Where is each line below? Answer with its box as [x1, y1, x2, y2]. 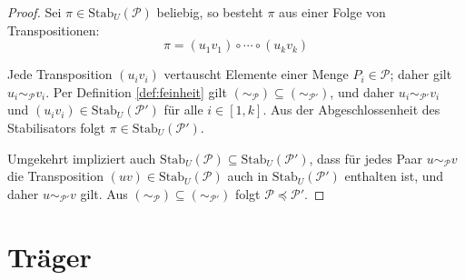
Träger [7, 237, 92, 275]
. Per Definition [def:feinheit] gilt [45, 82, 227, 101]
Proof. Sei [7, 3, 62, 21]
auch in [227, 166, 269, 185]
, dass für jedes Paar [309, 148, 423, 167]
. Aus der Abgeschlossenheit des [262, 100, 440, 119]
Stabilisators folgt [7, 117, 105, 136]
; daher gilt [390, 65, 452, 84]
